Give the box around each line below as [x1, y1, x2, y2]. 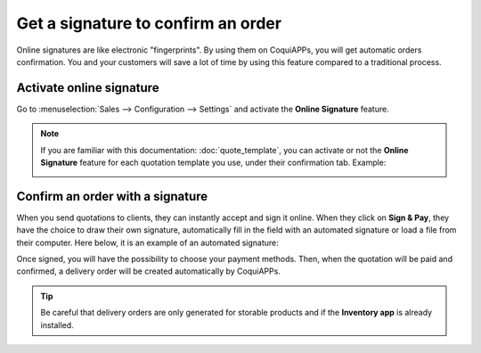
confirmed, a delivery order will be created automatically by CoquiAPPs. [16, 266, 281, 276]
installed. [40, 319, 75, 330]
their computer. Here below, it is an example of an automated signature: [16, 237, 280, 248]
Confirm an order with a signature [16, 188, 208, 204]
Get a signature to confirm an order [16, 13, 282, 33]
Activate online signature [16, 80, 159, 95]
